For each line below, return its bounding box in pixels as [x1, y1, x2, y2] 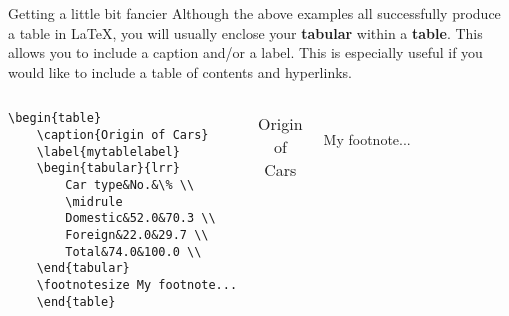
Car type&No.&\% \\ [65, 178, 195, 192]
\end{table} [36, 294, 116, 309]
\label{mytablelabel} [36, 144, 180, 159]
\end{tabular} [36, 261, 130, 276]
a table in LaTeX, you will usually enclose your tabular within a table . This [8, 22, 483, 43]
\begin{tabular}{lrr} [36, 161, 180, 176]
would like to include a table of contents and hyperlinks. [8, 61, 352, 82]
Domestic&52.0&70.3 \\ [65, 211, 216, 226]
